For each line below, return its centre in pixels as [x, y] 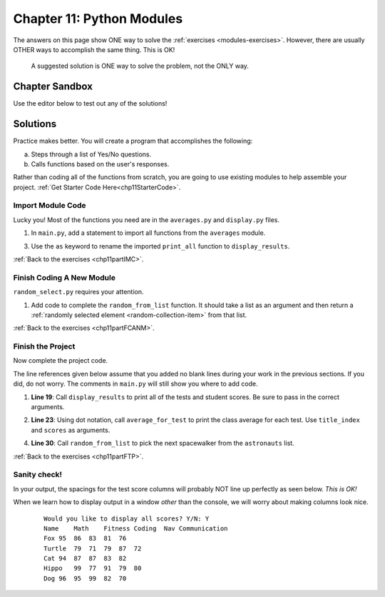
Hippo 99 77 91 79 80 [93, 568]
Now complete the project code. [61, 361]
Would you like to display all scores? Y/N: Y [127, 518]
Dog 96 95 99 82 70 [85, 578]
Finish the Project [44, 346]
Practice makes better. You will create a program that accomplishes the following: [133, 141]
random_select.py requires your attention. [78, 292]
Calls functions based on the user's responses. [100, 164]
